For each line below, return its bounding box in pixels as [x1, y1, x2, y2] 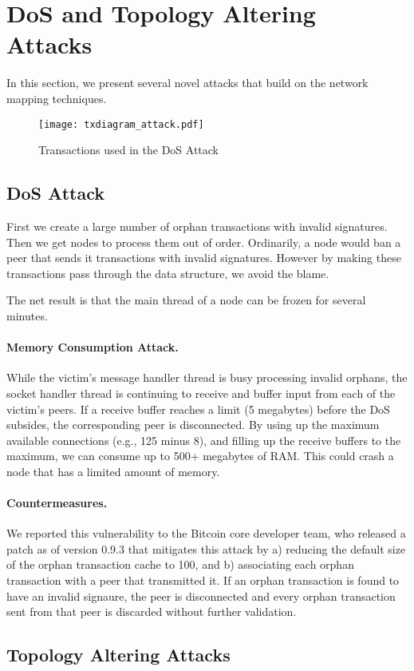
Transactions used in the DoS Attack [38, 141, 219, 158]
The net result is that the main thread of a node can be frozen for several [6, 292, 366, 308]
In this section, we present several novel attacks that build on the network [6, 74, 369, 91]
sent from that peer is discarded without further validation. [6, 603, 297, 620]
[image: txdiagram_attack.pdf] [38, 118, 204, 130]
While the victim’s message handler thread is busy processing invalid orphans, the [6, 369, 408, 386]
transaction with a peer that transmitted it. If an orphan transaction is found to [6, 572, 400, 589]
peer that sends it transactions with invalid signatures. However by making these [6, 249, 401, 266]
